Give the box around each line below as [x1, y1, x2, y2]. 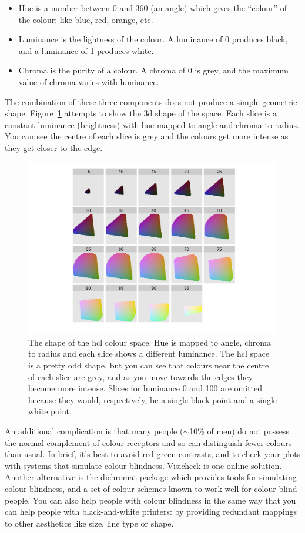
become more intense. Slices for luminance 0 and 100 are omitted [28, 382, 263, 394]
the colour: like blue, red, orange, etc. [18, 13, 153, 25]
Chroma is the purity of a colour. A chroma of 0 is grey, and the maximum [18, 64, 289, 76]
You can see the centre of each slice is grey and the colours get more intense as [5, 130, 289, 142]
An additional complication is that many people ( [5, 425, 183, 437]
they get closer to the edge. [5, 141, 103, 153]
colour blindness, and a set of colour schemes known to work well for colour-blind [5, 482, 297, 494]
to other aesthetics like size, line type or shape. [5, 517, 174, 529]
